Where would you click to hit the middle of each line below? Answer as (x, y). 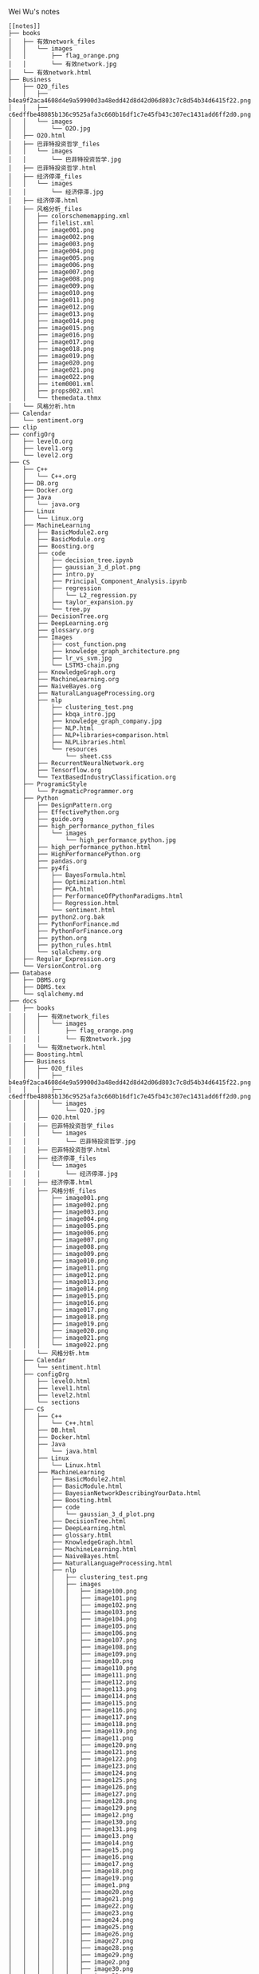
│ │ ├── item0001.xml (51, 384)
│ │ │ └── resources (53, 749)
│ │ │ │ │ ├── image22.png (71, 1906)
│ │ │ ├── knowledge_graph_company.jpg (85, 721)
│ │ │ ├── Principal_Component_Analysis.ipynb (98, 581)
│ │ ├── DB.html (43, 1430)
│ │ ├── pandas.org (48, 861)
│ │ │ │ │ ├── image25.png (71, 1927)
